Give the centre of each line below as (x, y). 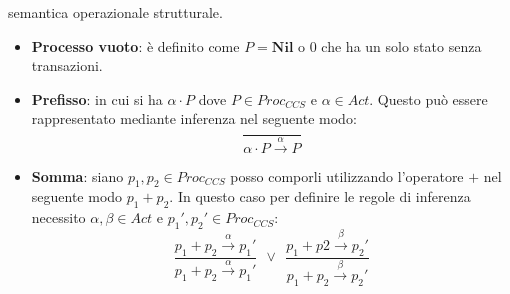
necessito (58, 217)
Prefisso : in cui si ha (97, 98)
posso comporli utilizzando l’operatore (347, 175)
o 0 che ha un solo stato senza (390, 45)
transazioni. (67, 65)
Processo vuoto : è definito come (135, 45)
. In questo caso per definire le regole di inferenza (320, 196)
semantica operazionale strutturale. (115, 12)
